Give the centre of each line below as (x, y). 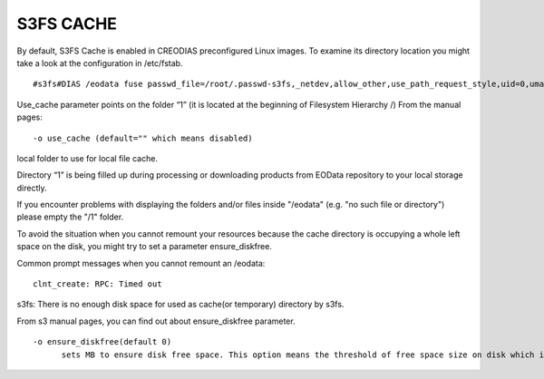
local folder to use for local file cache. (87, 158)
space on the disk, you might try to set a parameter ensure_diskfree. (144, 247)
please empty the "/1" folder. (70, 217)
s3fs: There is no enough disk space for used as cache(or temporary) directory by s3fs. (180, 305)
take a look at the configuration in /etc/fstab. (100, 63)
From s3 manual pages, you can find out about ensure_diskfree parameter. (156, 321)
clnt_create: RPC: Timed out (97, 284)
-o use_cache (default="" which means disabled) (143, 138)
